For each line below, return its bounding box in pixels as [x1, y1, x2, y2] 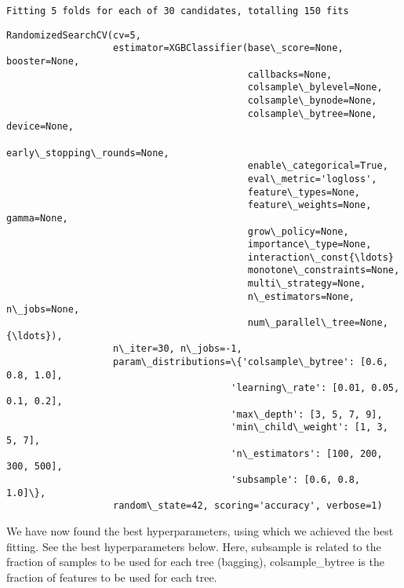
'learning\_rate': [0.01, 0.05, [231, 382, 400, 394]
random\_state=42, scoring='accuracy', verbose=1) [113, 500, 383, 512]
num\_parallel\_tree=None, [247, 317, 388, 329]
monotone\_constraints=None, [247, 265, 400, 276]
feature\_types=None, [247, 186, 361, 198]
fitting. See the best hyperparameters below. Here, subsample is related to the [6, 538, 381, 554]
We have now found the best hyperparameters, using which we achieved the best [6, 522, 394, 539]
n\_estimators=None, [247, 290, 355, 302]
